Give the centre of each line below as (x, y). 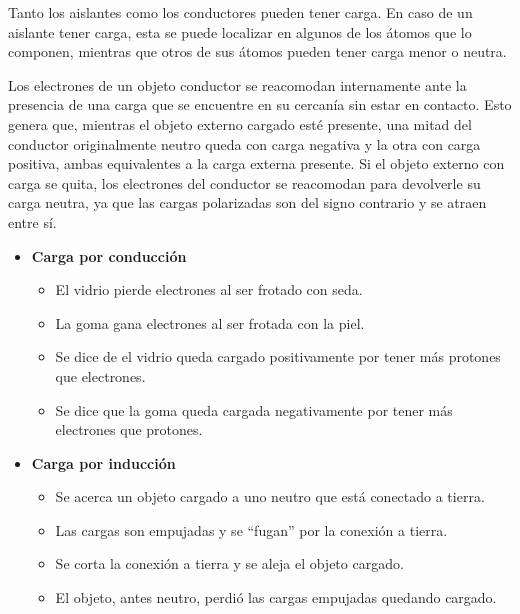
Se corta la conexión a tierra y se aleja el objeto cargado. (229, 563)
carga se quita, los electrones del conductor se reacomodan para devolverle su (244, 182)
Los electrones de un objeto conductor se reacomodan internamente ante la (237, 84)
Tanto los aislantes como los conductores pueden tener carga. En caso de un (240, 12)
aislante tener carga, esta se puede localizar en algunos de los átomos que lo (240, 31)
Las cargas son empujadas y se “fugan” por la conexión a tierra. (251, 529)
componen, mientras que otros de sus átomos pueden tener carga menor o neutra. (257, 51)
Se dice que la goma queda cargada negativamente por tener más (254, 409)
